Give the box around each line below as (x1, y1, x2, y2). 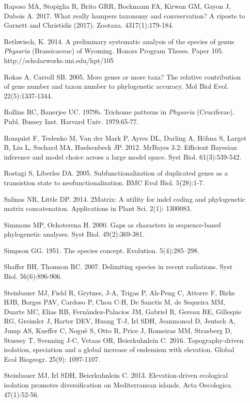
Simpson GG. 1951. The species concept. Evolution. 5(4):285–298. (4, 245, 200, 255)
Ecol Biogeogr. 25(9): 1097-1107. (4, 354, 100, 364)
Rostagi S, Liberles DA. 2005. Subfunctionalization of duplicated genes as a (4, 168, 228, 178)
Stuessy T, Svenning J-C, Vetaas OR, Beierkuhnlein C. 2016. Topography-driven (4, 335, 244, 345)
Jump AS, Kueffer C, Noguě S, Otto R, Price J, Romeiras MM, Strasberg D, (4, 325, 232, 336)
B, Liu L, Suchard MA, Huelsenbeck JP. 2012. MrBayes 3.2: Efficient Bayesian (4, 142, 237, 152)
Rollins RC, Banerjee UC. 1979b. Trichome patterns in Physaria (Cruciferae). (4, 107, 234, 117)
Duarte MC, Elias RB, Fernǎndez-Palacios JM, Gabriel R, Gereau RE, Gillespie (4, 306, 241, 316)
